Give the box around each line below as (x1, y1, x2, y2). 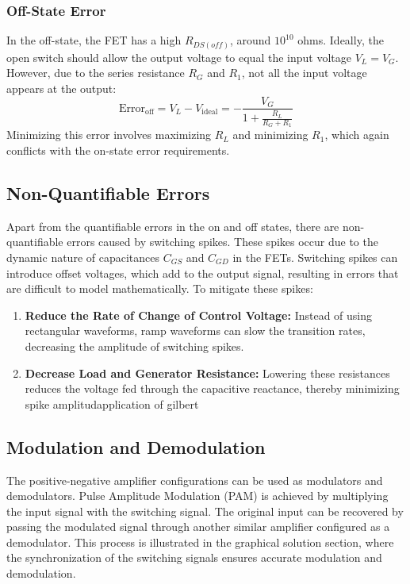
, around (230, 32, 271, 48)
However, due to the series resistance (6, 64, 185, 81)
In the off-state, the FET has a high (6, 32, 182, 48)
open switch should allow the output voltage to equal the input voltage (6, 48, 351, 65)
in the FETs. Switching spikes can (232, 248, 398, 265)
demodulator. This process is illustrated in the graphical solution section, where (6, 533, 394, 550)
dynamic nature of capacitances (6, 248, 160, 265)
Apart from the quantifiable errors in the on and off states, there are (6, 217, 339, 234)
